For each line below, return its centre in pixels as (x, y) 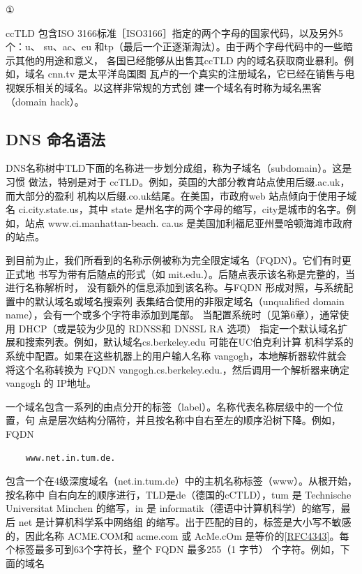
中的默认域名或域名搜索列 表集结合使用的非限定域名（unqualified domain (180, 301)
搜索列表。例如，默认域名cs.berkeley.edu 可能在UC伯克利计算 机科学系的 (189, 342)
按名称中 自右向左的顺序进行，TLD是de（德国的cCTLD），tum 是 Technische (179, 494)
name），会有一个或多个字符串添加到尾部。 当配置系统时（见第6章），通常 (173, 315)
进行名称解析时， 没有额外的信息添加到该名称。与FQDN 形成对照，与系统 (175, 287)
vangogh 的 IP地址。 (51, 383)
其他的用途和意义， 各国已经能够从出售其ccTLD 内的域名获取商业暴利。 (180, 60)
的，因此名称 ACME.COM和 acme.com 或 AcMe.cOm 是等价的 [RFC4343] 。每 (178, 535)
